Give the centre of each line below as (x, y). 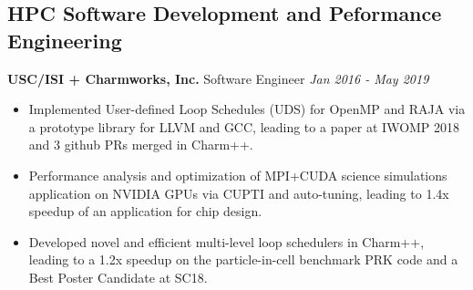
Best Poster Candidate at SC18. (118, 277)
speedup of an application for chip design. (145, 211)
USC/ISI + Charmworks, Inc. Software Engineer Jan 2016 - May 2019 (218, 78)
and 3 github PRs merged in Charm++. (141, 145)
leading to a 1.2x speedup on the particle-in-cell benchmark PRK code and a (243, 259)
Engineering (65, 40)
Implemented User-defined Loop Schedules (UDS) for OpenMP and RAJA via (247, 109)
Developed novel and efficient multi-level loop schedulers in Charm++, (226, 241)
